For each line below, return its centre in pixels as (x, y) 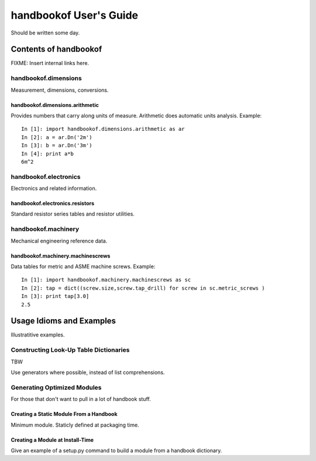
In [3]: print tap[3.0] (55, 296)
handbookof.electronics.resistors (53, 203)
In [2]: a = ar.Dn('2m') (57, 137)
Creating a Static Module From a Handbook (64, 414)
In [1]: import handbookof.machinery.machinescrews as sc (106, 280)
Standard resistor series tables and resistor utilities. (73, 214)
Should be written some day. (45, 33)
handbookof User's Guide (75, 15)
